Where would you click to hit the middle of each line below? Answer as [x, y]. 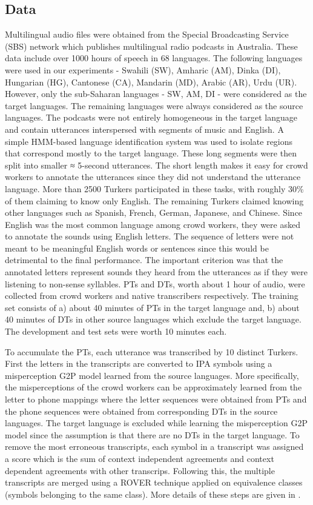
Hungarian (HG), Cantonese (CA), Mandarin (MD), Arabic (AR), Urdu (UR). [151, 82]
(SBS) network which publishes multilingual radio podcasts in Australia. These [151, 46]
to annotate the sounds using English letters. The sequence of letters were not [150, 236]
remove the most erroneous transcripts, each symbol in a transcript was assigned [154, 446]
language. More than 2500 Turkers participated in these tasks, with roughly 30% [154, 188]
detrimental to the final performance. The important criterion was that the [144, 260]
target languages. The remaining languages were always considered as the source [154, 105]
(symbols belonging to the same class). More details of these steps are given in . [153, 494]
